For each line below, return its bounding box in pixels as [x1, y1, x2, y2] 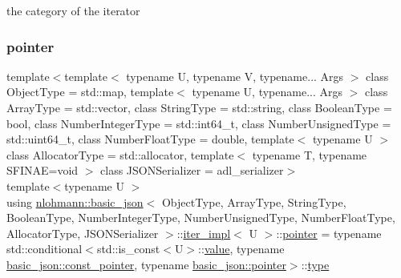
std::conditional [6, 240, 83, 257]
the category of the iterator [6, 2, 140, 18]
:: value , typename [198, 240, 285, 257]
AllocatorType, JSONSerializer [6, 224, 159, 241]
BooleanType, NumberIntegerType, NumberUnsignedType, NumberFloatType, [6, 209, 395, 226]
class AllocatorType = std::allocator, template [6, 146, 234, 163]
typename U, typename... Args [192, 83, 343, 100]
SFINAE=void [6, 162, 79, 179]
